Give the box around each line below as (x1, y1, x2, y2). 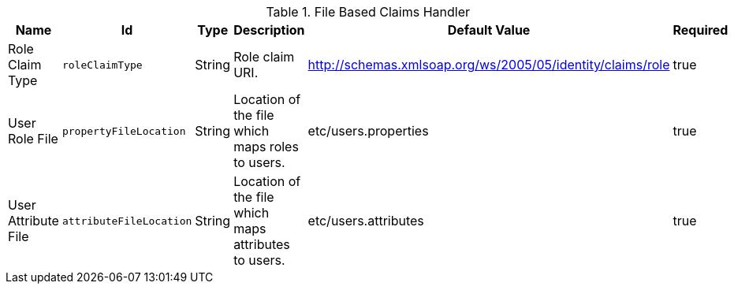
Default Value (447, 22, 531, 38)
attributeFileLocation (61, 214, 192, 227)
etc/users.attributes (307, 213, 424, 229)
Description (233, 22, 305, 38)
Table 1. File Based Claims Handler (266, 4, 470, 20)
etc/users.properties (307, 123, 429, 139)
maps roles (233, 139, 299, 154)
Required (673, 22, 728, 38)
